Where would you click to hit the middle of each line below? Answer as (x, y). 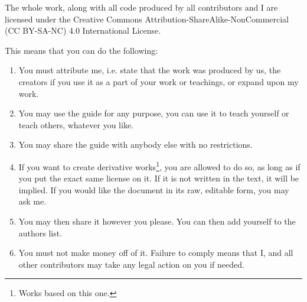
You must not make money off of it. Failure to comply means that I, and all (156, 253)
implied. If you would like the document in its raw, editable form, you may (154, 189)
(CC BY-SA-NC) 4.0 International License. (83, 30)
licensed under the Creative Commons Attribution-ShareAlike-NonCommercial (147, 19)
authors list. (40, 233)
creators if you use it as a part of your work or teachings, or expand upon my (159, 81)
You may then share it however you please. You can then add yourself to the (157, 221)
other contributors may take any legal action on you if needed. (131, 264)
